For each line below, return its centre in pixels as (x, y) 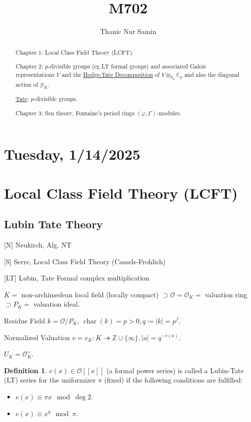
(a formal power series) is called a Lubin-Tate (175, 370)
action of (27, 84)
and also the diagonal (212, 74)
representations (35, 74)
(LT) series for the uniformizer (50, 380)
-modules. (169, 113)
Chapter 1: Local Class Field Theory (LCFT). (75, 52)
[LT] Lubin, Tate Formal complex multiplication (77, 278)
